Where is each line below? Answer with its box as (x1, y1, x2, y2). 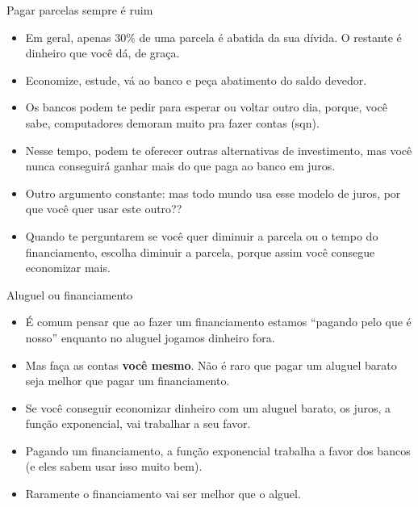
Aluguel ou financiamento (6, 286, 133, 303)
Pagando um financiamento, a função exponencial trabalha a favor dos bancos (25, 442, 411, 459)
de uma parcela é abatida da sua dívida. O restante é (139, 28, 402, 45)
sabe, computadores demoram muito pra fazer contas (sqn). (25, 114, 320, 131)
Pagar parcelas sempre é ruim (6, 2, 153, 18)
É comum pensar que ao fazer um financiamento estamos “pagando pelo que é (25, 313, 412, 330)
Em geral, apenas (25, 28, 111, 45)
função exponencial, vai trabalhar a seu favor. (25, 415, 251, 432)
